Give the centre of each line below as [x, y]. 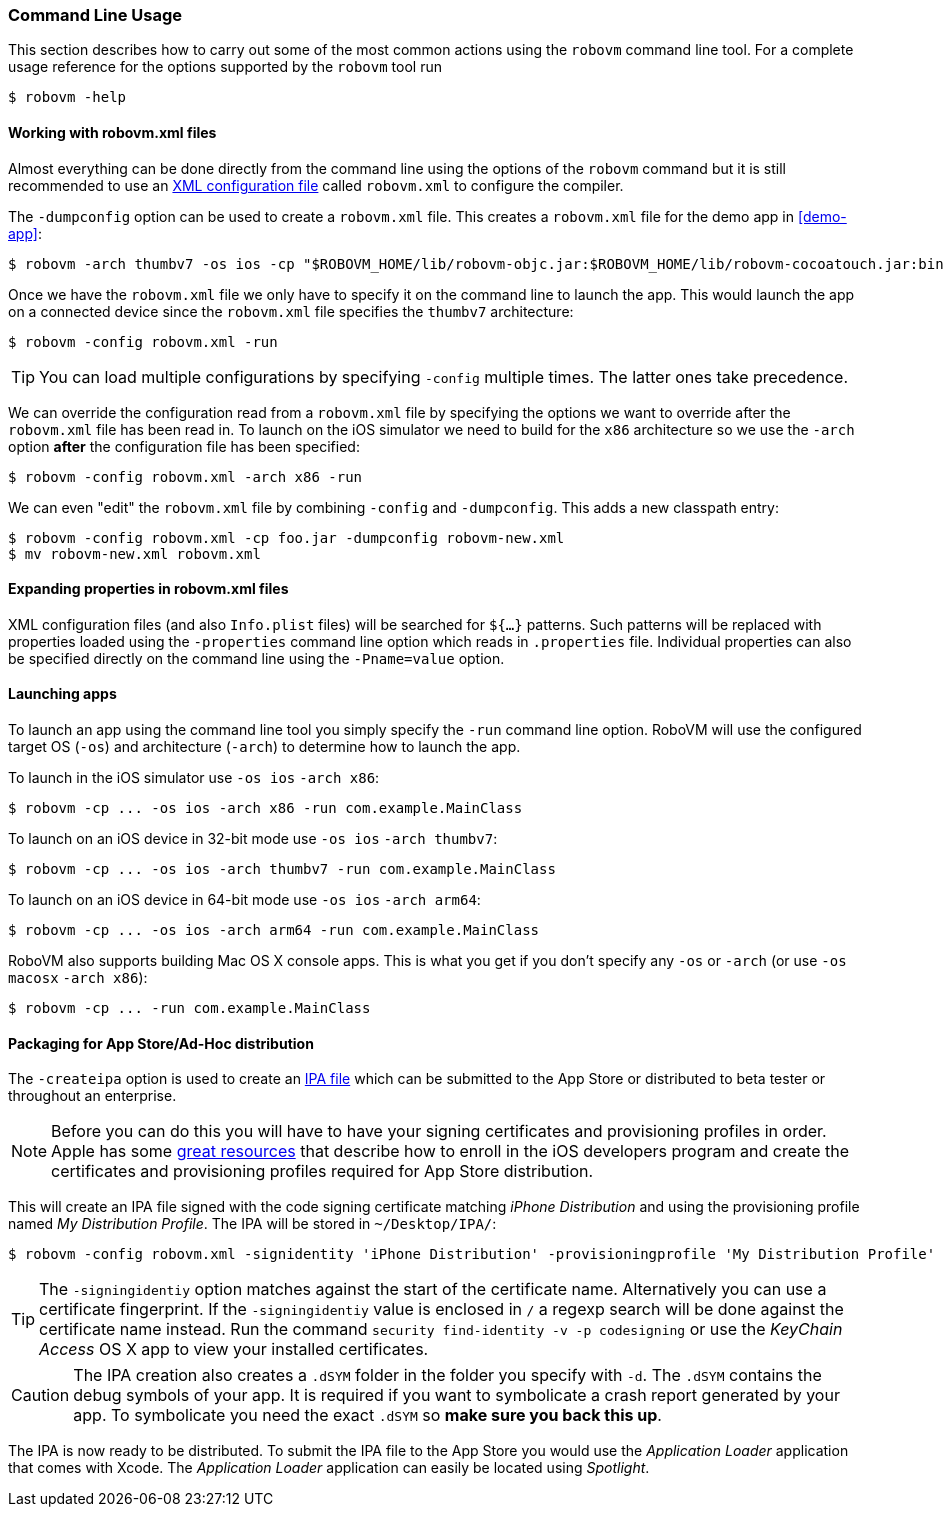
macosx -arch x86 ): [78, 978]
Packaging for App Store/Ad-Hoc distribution [161, 1043]
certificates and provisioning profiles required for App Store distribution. [322, 1171]
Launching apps [62, 694]
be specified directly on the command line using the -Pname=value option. [256, 658]
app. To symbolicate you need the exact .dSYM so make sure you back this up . [367, 1415]
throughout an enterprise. [92, 1096]
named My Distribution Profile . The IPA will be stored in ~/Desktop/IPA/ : [252, 1224]
